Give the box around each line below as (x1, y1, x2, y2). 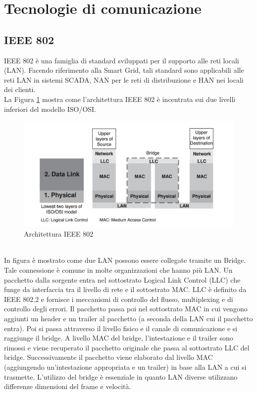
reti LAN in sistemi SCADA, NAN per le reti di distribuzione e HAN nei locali (4, 74, 244, 85)
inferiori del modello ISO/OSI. (4, 103, 97, 114)
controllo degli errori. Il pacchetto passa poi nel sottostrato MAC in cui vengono (4, 303, 248, 314)
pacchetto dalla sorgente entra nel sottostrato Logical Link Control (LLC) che (4, 274, 241, 285)
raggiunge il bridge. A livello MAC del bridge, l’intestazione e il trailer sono (4, 333, 233, 343)
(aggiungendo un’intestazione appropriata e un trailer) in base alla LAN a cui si (4, 361, 247, 372)
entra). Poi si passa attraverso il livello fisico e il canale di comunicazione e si (4, 323, 238, 333)
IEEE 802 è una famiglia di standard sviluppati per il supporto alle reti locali (4, 55, 239, 65)
